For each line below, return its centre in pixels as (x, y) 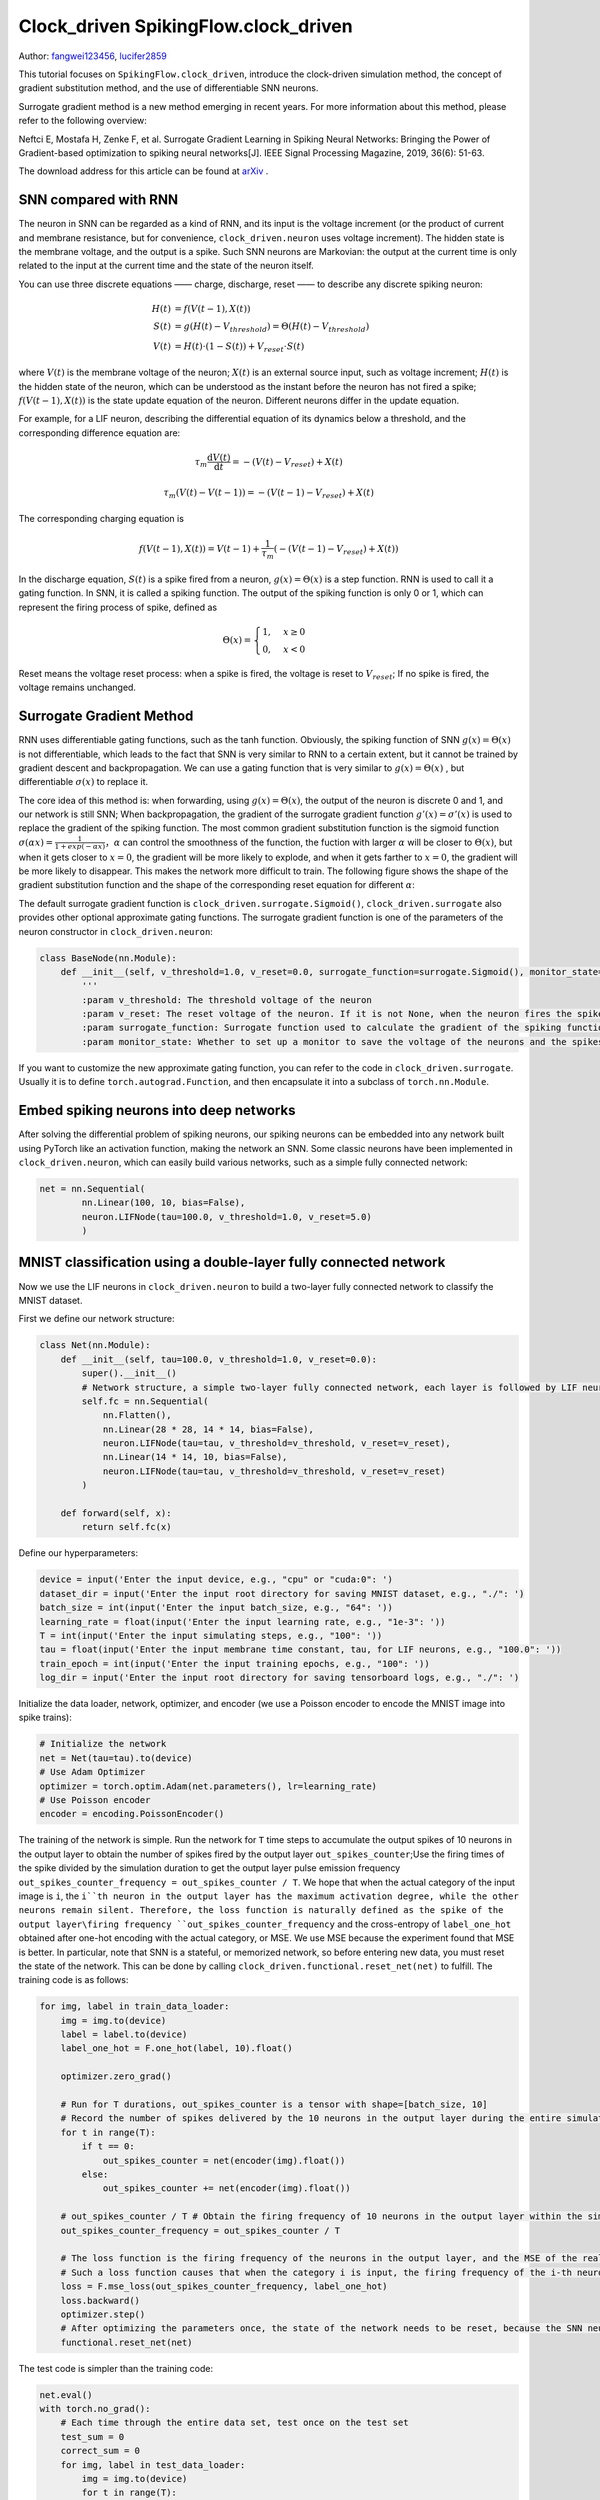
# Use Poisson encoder (95, 1800)
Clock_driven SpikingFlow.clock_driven (186, 26)
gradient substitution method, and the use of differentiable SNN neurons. (168, 88)
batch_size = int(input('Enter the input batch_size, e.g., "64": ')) (216, 1608)
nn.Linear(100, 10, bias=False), (163, 1203)
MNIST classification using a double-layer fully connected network (232, 1262)
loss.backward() (100, 2300)
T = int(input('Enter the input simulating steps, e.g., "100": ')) (211, 1635)
